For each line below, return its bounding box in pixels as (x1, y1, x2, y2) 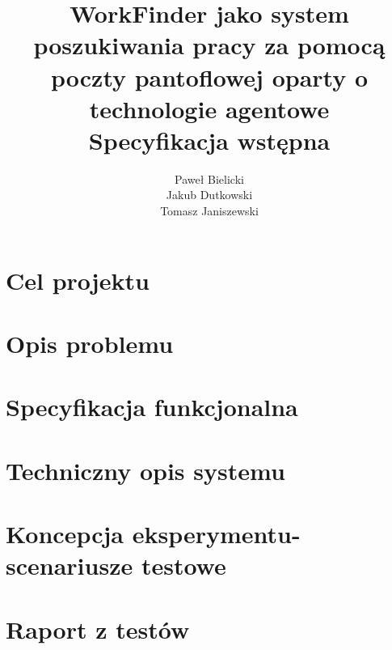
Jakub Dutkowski (166, 186, 253, 203)
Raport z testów (6, 612, 190, 645)
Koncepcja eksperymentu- (6, 517, 301, 550)
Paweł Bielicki (175, 170, 244, 187)
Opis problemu (6, 327, 174, 360)
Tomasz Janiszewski (160, 202, 259, 219)
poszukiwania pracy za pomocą (33, 28, 386, 62)
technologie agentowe (89, 91, 330, 125)
